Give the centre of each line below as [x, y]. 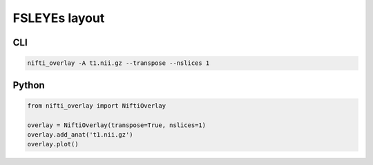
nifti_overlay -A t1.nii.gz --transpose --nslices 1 [118, 63]
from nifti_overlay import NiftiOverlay [96, 106]
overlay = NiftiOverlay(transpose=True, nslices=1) [117, 125]
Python [29, 85]
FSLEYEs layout [59, 18]
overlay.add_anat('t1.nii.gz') [80, 134]
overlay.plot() [53, 144]
